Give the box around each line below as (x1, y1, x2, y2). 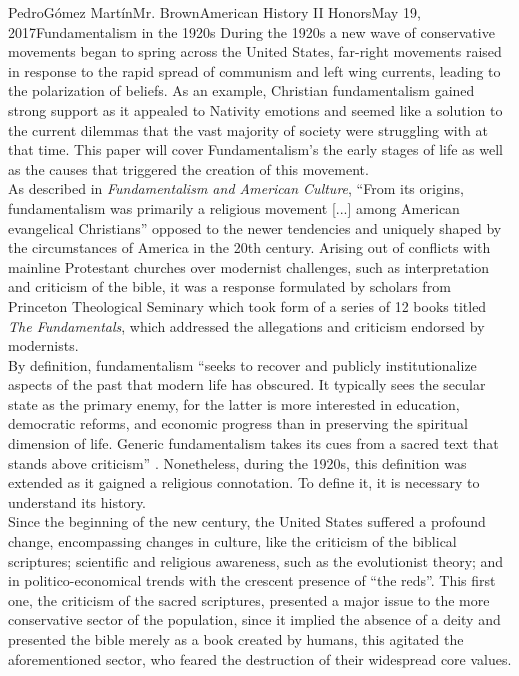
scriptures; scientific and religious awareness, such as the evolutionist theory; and (8, 550, 504, 571)
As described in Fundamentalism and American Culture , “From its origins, (8, 178, 464, 199)
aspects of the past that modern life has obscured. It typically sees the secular (8, 374, 486, 395)
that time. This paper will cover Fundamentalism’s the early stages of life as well (8, 139, 504, 160)
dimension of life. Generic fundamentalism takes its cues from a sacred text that (8, 433, 499, 454)
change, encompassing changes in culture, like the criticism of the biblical (8, 531, 457, 552)
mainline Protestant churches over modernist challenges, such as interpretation (8, 256, 490, 277)
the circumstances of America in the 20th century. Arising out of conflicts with (8, 237, 491, 258)
